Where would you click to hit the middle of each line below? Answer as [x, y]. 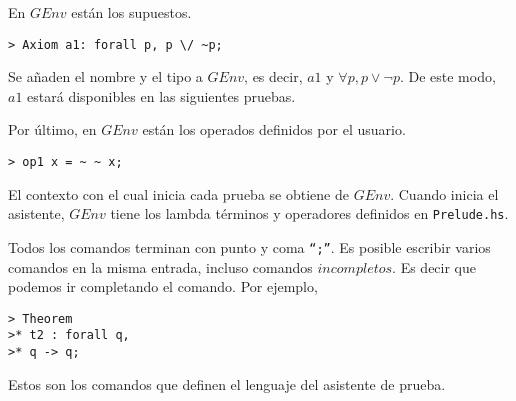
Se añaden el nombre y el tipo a [105, 76]
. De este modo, [447, 76]
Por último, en [52, 129]
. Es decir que [434, 266]
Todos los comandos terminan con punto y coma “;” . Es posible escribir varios [249, 246]
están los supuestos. [131, 12]
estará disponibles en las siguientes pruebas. [161, 95]
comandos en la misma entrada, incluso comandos [160, 266]
